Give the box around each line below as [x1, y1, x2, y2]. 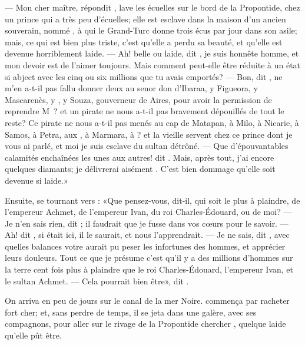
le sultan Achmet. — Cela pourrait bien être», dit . [5, 274, 189, 287]
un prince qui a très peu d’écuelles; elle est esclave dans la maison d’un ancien [5, 12, 286, 25]
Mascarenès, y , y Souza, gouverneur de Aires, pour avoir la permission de [5, 93, 272, 105]
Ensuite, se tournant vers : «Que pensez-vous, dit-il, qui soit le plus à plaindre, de [5, 194, 300, 206]
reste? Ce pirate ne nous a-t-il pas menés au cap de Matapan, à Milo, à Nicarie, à [5, 116, 299, 128]
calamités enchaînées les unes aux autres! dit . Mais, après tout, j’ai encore [5, 151, 274, 163]
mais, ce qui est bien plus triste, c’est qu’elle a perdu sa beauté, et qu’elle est [5, 35, 283, 48]
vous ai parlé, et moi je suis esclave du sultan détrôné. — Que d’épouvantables [5, 140, 289, 152]
